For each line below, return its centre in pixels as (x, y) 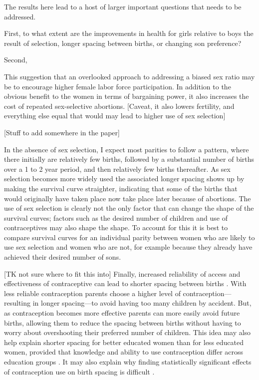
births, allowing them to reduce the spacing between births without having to (123, 322)
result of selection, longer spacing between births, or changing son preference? (123, 43)
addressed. (20, 16)
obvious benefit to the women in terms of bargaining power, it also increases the (127, 96)
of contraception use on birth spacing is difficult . (79, 371)
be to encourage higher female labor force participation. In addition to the (118, 86)
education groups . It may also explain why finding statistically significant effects (128, 362)
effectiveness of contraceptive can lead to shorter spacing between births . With (125, 283)
